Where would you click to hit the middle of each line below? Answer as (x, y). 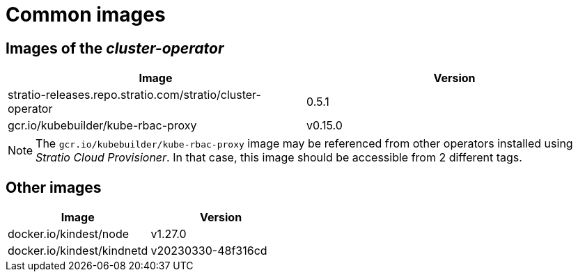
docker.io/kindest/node (68, 234)
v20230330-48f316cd (209, 251)
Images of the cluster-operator (115, 48)
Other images (54, 187)
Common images (86, 15)
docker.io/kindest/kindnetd (78, 251)
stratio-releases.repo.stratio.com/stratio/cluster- (134, 95)
